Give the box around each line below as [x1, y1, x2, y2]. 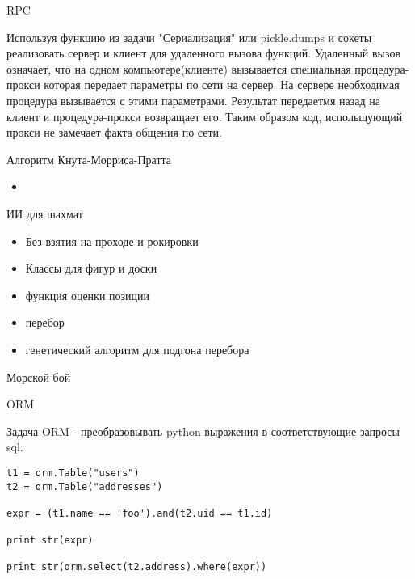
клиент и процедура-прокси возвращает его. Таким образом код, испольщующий [6, 108, 403, 125]
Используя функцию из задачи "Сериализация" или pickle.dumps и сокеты [6, 28, 372, 45]
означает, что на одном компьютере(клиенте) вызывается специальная [6, 60, 351, 77]
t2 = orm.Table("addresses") [6, 480, 163, 492]
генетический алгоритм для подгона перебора [25, 340, 249, 357]
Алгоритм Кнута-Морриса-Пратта [6, 150, 172, 167]
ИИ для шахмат [6, 205, 83, 222]
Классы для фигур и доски [25, 260, 157, 277]
